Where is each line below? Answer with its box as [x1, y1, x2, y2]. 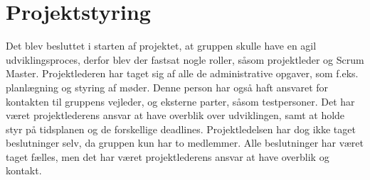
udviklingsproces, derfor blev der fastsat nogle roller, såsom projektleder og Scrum [6, 52, 364, 67]
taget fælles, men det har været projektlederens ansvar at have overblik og [6, 149, 329, 164]
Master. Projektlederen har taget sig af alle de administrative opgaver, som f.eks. [6, 66, 359, 81]
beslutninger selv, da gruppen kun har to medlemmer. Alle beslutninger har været [6, 135, 364, 150]
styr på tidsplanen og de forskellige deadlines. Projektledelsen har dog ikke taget [6, 121, 356, 136]
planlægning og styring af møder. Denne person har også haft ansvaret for [6, 79, 329, 94]
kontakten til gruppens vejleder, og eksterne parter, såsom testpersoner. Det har [6, 94, 355, 108]
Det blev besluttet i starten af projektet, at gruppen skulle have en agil [6, 38, 317, 53]
